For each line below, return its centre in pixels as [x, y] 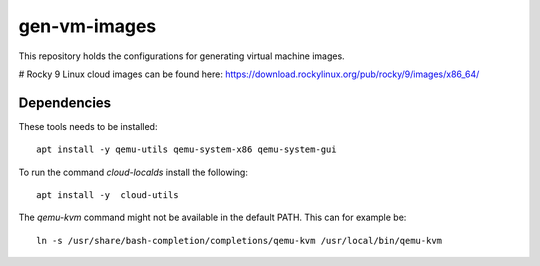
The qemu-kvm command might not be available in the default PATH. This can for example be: [212, 217]
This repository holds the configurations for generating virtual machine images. [181, 56]
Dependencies [65, 102]
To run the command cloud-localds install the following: [133, 172]
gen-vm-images [87, 26]
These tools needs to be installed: [88, 126]
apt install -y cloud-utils [107, 195]
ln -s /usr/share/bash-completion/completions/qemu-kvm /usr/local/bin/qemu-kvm [239, 240]
